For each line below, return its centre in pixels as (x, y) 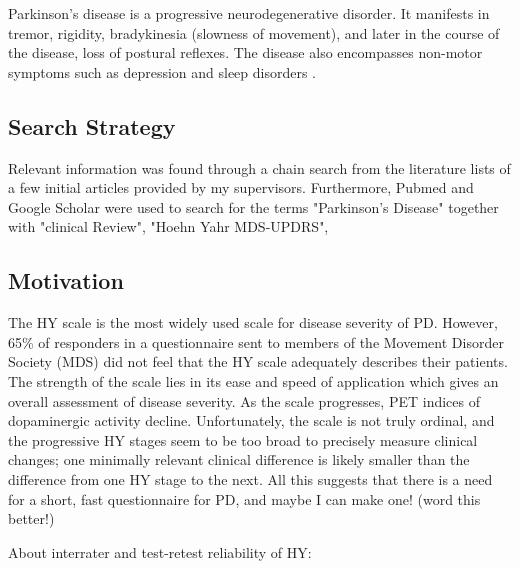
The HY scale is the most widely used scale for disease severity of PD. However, (253, 322)
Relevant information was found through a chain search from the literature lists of (259, 167)
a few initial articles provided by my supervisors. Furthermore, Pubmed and (241, 187)
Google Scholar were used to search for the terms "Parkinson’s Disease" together (253, 206)
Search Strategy (92, 125)
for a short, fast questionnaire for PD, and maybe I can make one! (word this (244, 498)
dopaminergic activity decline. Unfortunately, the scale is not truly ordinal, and (251, 420)
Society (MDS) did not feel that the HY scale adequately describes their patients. (258, 361)
